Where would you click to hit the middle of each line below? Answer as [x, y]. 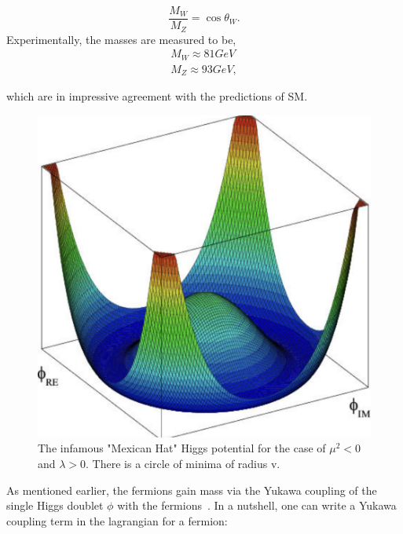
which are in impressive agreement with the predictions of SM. [157, 96]
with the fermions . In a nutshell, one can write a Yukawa [257, 505]
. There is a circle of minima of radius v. [183, 464]
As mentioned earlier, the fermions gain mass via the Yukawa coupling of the [192, 490]
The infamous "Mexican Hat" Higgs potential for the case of [182, 448]
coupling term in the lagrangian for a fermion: [117, 520]
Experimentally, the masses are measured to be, [121, 39]
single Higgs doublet [55, 505]
